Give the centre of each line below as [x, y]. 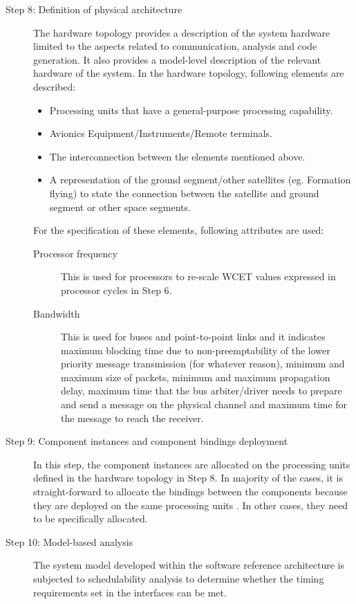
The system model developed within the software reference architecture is [189, 565]
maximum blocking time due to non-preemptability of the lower [196, 350]
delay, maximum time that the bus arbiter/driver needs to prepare [202, 391]
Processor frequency [75, 253]
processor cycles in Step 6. [116, 290]
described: [55, 86]
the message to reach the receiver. [132, 418]
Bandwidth [57, 313]
